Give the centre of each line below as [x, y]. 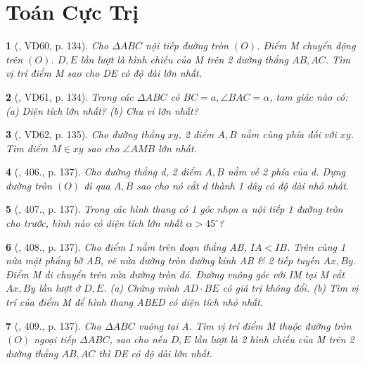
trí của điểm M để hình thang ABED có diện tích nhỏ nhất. [135, 302]
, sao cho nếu [138, 339]
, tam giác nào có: [309, 96]
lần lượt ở [59, 288]
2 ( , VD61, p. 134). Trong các [70, 96]
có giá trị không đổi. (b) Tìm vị [290, 288]
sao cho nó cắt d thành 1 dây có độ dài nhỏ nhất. [243, 185]
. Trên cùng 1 [316, 246]
